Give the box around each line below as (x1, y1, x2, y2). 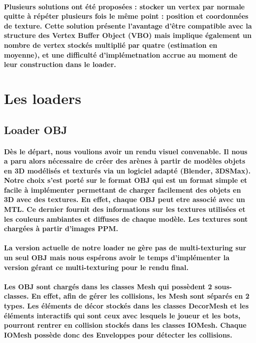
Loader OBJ (4, 122, 67, 137)
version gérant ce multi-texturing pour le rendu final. (4, 262, 189, 272)
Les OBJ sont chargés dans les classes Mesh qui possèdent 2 (4, 281, 212, 291)
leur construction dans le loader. (4, 59, 116, 69)
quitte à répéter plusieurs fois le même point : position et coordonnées (4, 11, 249, 21)
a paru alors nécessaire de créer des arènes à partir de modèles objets (4, 156, 246, 166)
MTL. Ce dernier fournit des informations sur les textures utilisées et (4, 204, 246, 214)
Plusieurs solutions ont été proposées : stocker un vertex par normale (4, 1, 245, 11)
